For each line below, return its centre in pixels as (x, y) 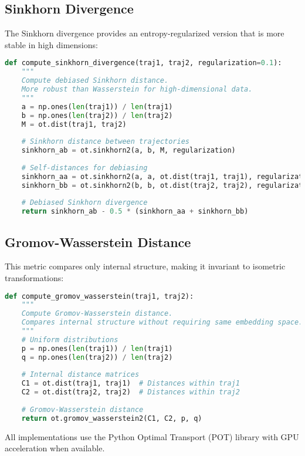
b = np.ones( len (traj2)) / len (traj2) (97, 115)
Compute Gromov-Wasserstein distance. (97, 314)
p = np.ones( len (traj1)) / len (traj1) (97, 348)
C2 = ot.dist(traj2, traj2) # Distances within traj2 (131, 392)
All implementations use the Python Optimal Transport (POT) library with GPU (152, 436)
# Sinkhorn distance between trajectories (105, 142)
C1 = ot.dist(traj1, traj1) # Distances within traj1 (131, 384)
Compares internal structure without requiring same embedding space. (162, 322)
